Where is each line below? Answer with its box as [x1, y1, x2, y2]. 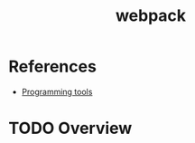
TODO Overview [8, 119, 133, 138]
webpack [115, 5, 187, 26]
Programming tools [21, 86, 93, 97]
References [8, 56, 97, 77]
